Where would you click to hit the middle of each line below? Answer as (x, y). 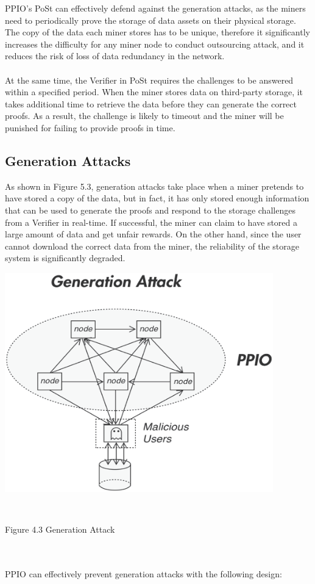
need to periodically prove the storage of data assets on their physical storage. (150, 20)
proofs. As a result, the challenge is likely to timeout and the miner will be (144, 116)
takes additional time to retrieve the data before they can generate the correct (151, 103)
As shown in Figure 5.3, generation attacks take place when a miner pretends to (154, 186)
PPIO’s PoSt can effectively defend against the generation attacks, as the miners (155, 8)
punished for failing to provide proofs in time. (90, 127)
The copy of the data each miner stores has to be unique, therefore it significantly (157, 32)
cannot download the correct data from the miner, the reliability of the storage (152, 246)
